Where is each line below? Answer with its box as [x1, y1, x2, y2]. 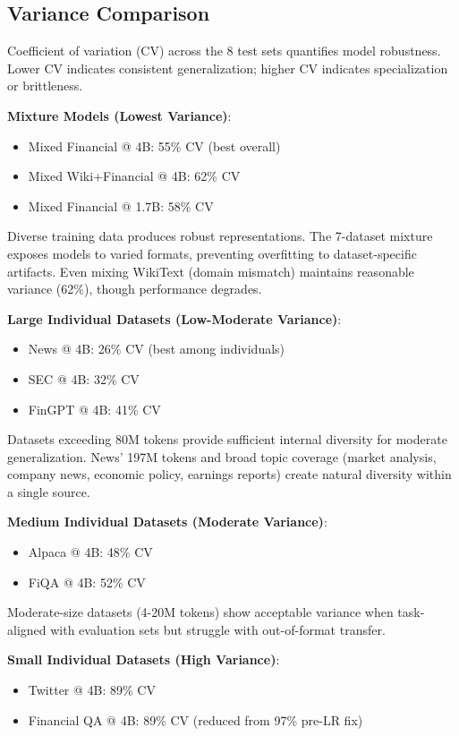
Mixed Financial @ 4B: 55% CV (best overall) [28, 136, 281, 155]
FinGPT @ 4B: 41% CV [28, 399, 161, 418]
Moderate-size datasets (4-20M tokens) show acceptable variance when [7, 603, 394, 621]
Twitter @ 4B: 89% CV [28, 680, 156, 699]
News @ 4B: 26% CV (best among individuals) [28, 339, 285, 358]
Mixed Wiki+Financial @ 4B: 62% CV [28, 167, 241, 185]
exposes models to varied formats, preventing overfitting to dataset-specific [7, 244, 417, 262]
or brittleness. [7, 76, 83, 95]
